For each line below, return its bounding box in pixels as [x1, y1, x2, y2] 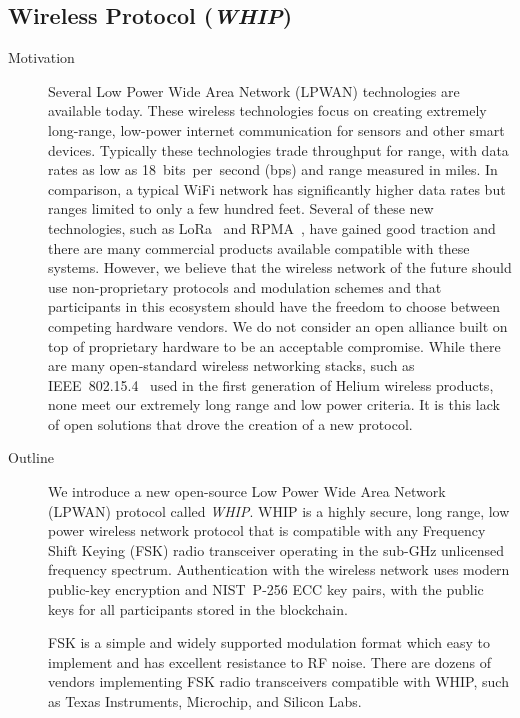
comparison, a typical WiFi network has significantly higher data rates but [48, 178, 506, 199]
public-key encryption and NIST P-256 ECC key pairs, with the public [48, 579, 484, 600]
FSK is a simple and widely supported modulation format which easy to [48, 632, 490, 653]
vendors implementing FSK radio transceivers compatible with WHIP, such [48, 671, 509, 692]
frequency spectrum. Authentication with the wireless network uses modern [48, 559, 510, 580]
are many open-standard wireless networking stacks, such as [48, 355, 415, 376]
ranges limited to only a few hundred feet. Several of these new [48, 198, 434, 219]
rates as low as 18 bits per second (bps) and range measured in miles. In [48, 159, 498, 180]
